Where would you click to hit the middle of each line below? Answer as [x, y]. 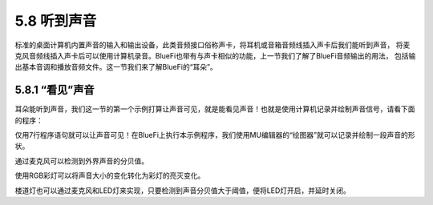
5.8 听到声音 [56, 21]
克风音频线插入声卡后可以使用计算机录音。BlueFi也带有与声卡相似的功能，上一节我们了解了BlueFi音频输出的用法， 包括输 [215, 55]
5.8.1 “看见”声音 [55, 90]
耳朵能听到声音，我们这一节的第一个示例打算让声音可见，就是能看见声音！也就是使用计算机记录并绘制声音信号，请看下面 [215, 109]
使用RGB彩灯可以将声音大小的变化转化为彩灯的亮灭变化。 [110, 175]
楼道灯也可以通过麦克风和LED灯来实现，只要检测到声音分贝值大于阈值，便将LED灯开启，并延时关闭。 [182, 190]
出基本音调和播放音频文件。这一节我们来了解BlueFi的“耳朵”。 [116, 67]
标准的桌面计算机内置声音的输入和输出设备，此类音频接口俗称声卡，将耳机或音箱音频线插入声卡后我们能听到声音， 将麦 [212, 45]
